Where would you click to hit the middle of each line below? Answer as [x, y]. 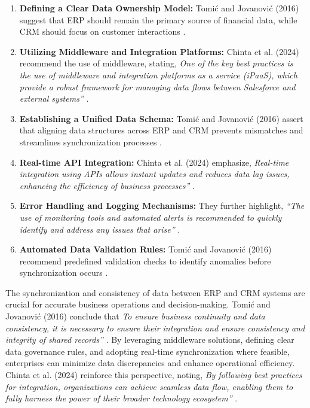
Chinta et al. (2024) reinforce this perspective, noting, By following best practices [154, 375]
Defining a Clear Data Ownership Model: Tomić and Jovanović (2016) [159, 8]
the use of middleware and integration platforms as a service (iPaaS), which [158, 74]
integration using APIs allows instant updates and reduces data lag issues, [154, 174]
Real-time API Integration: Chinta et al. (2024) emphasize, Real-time [154, 162]
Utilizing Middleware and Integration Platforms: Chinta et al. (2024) [159, 51]
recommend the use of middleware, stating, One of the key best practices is [156, 63]
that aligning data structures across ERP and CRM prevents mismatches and [161, 130]
